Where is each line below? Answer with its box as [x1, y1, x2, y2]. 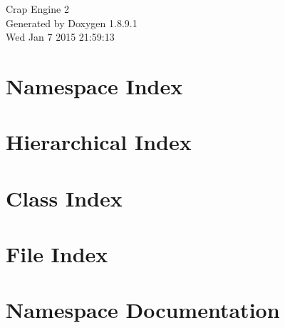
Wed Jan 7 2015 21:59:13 [6, 29, 115, 44]
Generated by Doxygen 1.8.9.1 [6, 15, 138, 30]
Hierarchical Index [6, 127, 192, 156]
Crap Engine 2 [6, 1, 69, 16]
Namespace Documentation [6, 295, 280, 324]
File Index [6, 239, 108, 269]
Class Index [6, 183, 123, 212]
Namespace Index [6, 71, 183, 100]
